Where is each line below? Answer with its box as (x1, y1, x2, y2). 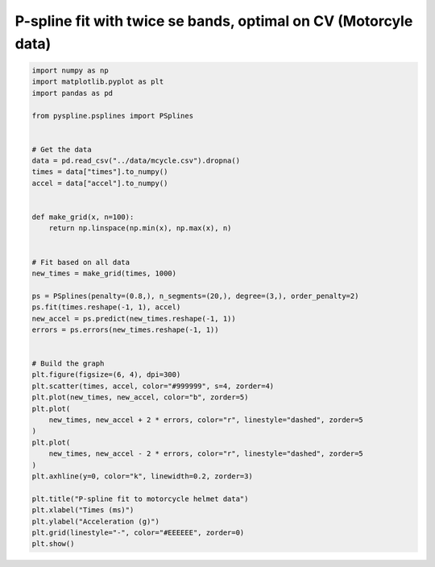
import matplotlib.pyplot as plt (31, 77, 164, 86)
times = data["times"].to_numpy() (31, 168, 168, 176)
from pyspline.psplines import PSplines (31, 111, 193, 120)
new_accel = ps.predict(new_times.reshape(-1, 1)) (31, 314, 237, 323)
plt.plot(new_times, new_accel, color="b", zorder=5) (31, 393, 249, 402)
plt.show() (31, 540, 75, 548)
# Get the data (31, 145, 92, 154)
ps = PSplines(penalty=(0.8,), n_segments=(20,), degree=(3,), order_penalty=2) (31, 291, 359, 300)
